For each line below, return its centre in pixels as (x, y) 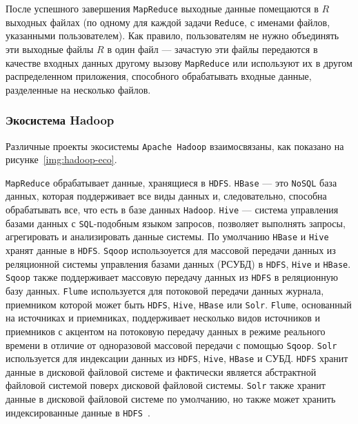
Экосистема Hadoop (60, 120)
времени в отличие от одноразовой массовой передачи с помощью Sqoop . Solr (171, 344)
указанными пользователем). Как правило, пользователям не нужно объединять (172, 35)
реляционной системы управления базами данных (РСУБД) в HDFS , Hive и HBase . (178, 263)
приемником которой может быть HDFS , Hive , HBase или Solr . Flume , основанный (179, 304)
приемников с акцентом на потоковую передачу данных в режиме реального (166, 331)
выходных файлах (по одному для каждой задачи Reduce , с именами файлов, (168, 22)
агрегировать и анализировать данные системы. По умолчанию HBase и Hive (167, 236)
